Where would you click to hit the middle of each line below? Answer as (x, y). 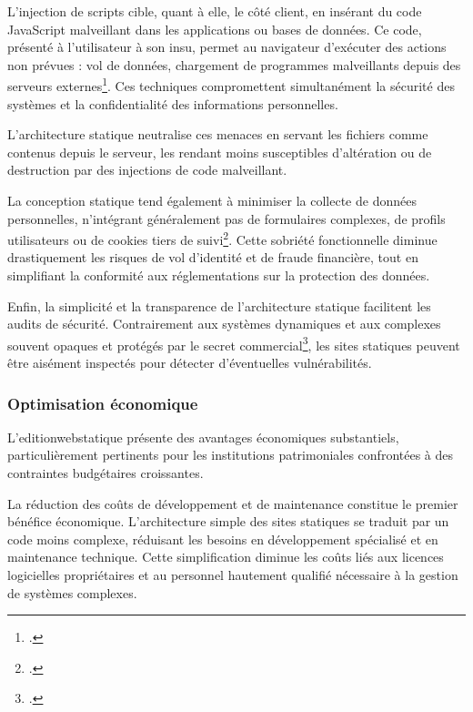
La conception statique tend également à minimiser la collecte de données (212, 200)
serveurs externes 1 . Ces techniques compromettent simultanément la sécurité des (231, 85)
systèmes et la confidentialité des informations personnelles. (173, 103)
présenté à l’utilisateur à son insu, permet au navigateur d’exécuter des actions (227, 47)
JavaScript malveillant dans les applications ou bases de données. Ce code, (215, 29)
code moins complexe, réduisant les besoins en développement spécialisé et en (223, 539)
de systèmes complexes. (72, 592)
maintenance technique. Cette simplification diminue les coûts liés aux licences (226, 557)
